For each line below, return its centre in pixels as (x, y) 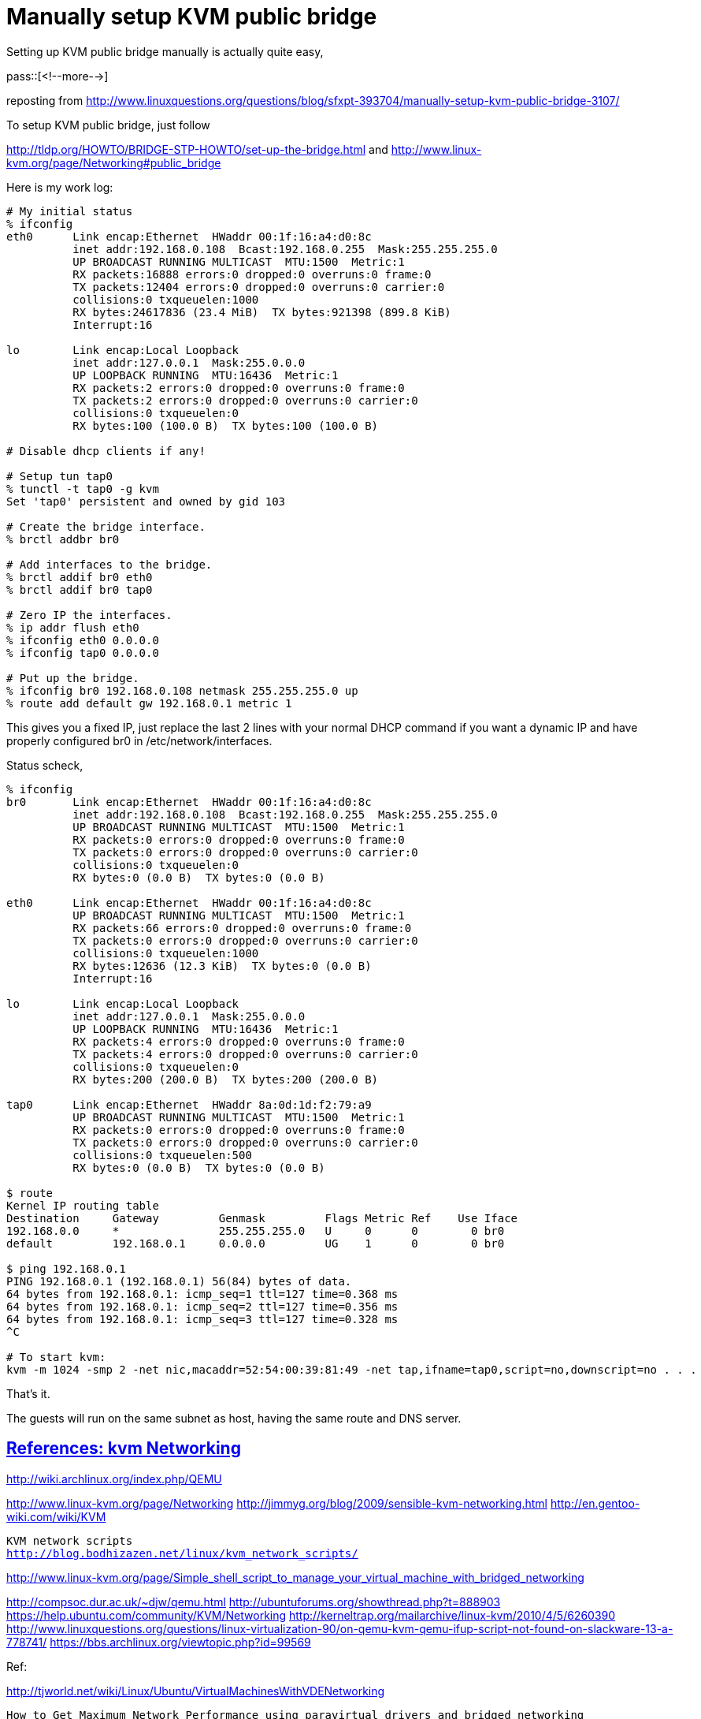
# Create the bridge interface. (106, 526)
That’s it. (28, 1393)
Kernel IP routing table (83, 1205)
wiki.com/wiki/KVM (56, 1516)
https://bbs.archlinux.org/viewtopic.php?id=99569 (180, 1642)
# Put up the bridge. (73, 678)
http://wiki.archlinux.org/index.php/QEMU (114, 1478)
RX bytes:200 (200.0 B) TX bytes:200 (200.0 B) (226, 1079)
